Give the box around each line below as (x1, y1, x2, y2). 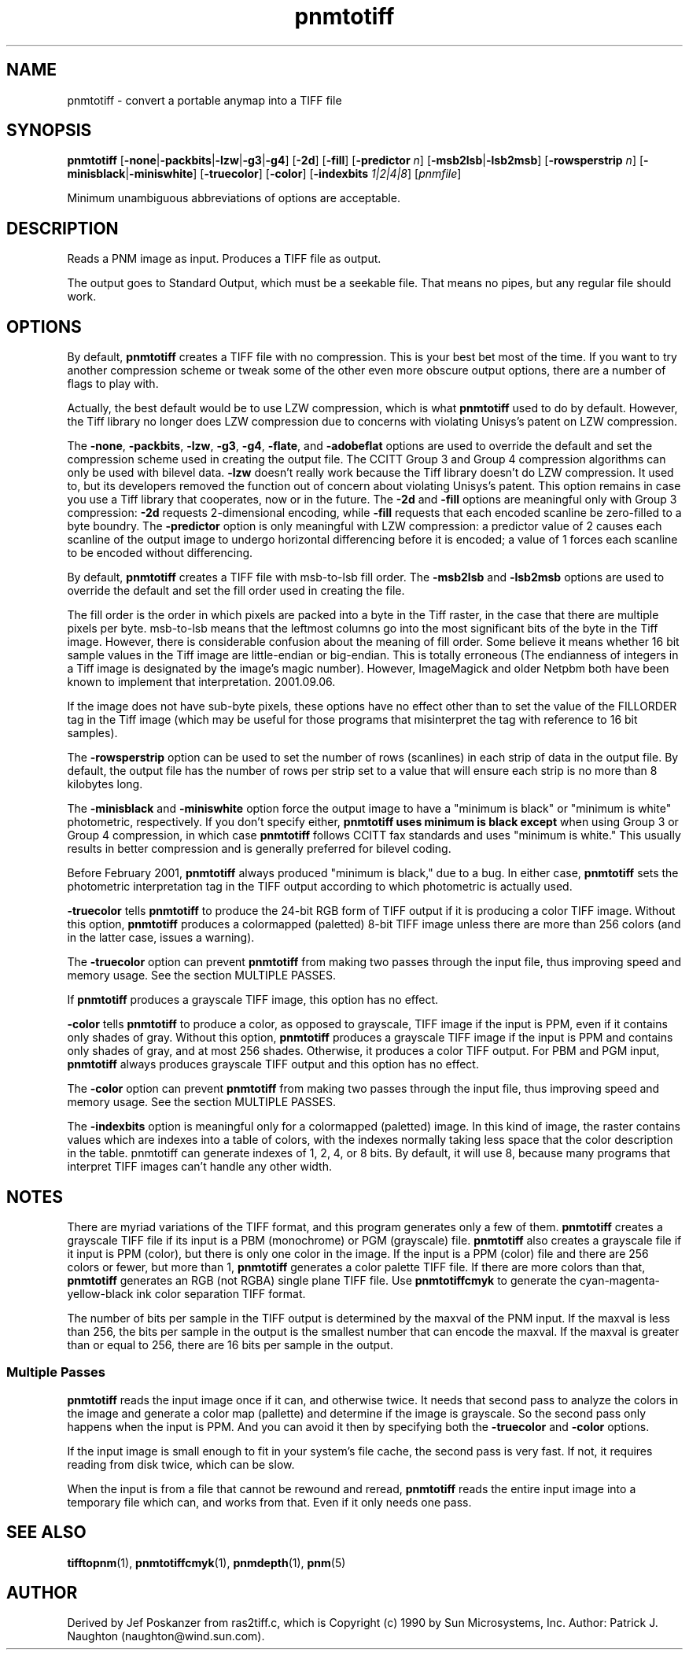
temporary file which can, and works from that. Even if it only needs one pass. (67, 1495, 472, 1509)
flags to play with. (67, 377, 159, 391)
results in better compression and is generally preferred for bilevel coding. (67, 842, 451, 856)
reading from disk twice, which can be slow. (67, 1457, 295, 1471)
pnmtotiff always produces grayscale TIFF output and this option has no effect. (67, 1057, 479, 1071)
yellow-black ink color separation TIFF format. (67, 1286, 306, 1300)
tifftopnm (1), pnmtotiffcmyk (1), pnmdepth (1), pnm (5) (67, 1555, 346, 1569)
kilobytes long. (67, 777, 143, 791)
